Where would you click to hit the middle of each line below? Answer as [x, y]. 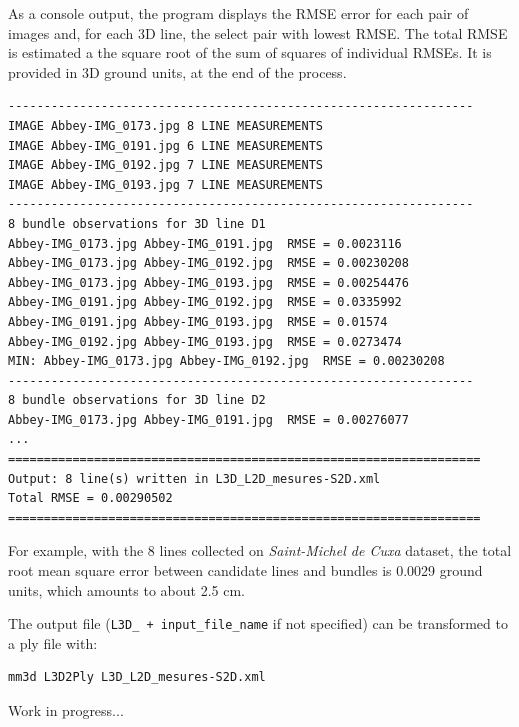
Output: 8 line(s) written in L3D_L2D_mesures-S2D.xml [194, 478]
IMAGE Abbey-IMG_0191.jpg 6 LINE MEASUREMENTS [165, 145]
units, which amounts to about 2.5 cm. [126, 589]
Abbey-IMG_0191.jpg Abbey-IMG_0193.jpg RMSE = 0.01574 [198, 321]
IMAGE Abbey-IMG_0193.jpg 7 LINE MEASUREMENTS [165, 184]
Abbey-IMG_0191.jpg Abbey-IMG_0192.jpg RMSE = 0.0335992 [205, 302]
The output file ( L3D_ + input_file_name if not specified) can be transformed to [258, 623]
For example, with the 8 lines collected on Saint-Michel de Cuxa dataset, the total [260, 550]
